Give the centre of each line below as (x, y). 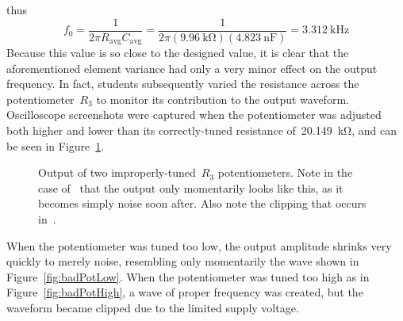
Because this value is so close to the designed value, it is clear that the (178, 53)
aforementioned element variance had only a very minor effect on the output (192, 68)
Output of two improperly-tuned (117, 172)
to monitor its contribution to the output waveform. (223, 99)
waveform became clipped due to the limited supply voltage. (153, 308)
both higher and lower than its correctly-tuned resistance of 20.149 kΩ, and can (201, 130)
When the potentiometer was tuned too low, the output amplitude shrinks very (199, 245)
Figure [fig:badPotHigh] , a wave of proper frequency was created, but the (185, 292)
